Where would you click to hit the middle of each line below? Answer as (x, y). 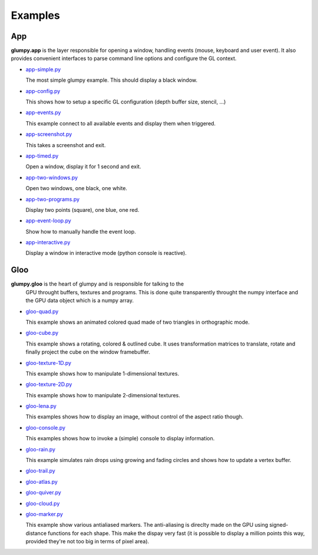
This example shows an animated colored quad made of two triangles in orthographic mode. (138, 322)
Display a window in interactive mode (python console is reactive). (106, 253)
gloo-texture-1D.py (49, 363)
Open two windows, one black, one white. (77, 188)
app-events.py (43, 112)
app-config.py (43, 91)
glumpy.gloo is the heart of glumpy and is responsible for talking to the (97, 284)
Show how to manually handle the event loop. (81, 231)
